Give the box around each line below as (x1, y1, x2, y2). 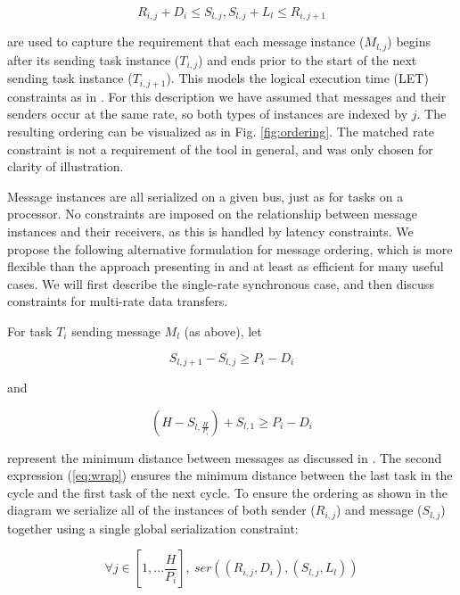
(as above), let (184, 321, 262, 340)
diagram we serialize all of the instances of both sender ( (7, 500, 316, 519)
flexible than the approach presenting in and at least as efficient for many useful (7, 257, 444, 276)
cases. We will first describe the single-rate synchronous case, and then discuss (7, 274, 434, 293)
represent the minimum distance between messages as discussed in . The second (7, 448, 442, 467)
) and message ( (335, 500, 423, 519)
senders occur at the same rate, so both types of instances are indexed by (7, 104, 408, 123)
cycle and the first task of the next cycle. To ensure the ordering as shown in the (7, 483, 448, 501)
